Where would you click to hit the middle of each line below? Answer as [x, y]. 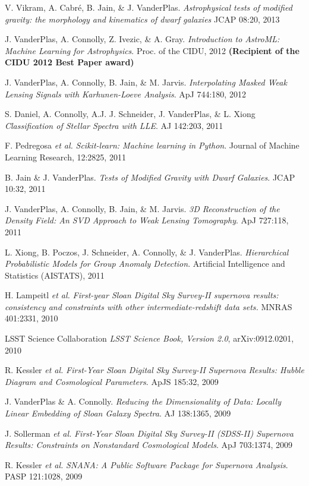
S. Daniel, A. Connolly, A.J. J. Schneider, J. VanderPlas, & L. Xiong [130, 114]
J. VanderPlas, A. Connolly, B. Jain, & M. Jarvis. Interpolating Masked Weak [146, 82]
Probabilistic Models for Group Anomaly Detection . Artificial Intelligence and [145, 263]
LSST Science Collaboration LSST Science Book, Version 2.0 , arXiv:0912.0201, [149, 338]
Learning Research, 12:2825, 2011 [65, 157]
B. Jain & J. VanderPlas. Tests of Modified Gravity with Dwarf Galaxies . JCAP [150, 177]
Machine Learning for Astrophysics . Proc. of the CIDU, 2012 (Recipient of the [152, 50]
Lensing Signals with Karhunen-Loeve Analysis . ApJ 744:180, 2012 [125, 94]
